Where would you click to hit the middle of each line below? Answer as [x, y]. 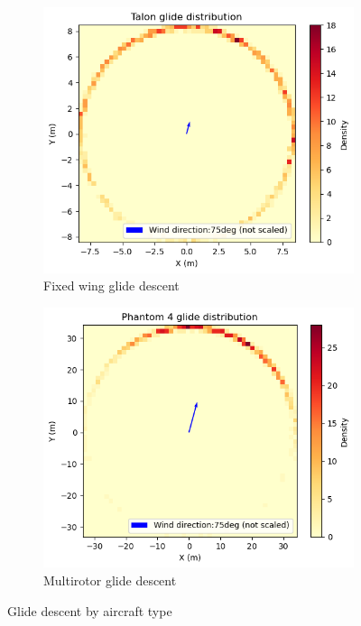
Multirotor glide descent [110, 580]
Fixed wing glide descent [111, 285]
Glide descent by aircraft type [90, 610]
